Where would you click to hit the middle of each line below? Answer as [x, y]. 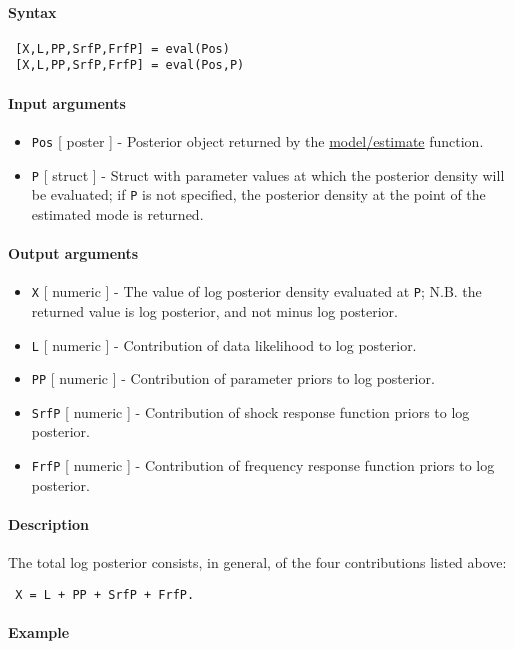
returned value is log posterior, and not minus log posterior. [214, 310]
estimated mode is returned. [117, 213]
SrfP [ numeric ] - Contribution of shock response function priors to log [250, 411]
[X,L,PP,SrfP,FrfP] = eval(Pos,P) [130, 65]
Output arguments [73, 253]
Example [39, 631]
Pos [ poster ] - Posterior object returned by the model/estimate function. [257, 140]
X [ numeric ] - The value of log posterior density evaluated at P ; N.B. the [256, 291]
